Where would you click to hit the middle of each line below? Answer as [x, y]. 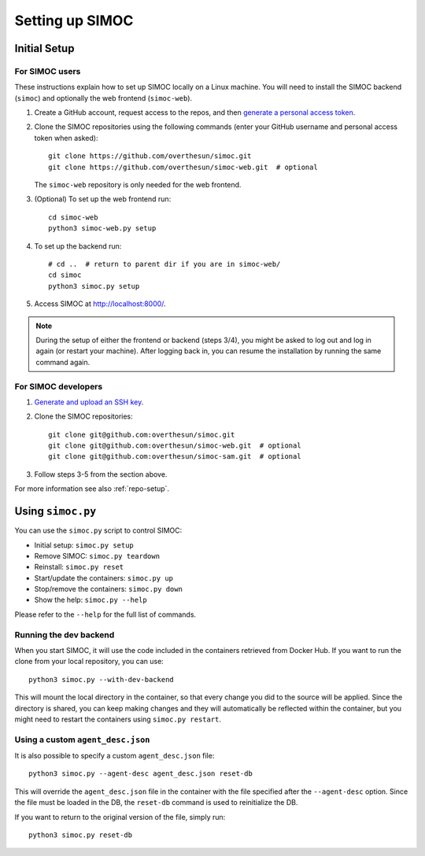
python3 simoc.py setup [94, 286]
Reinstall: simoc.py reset [79, 567]
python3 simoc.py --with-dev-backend [102, 679]
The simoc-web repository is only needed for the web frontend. [138, 185]
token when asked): [66, 138]
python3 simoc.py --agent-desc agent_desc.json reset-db [141, 774]
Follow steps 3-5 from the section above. [101, 474]
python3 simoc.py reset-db [81, 835]
